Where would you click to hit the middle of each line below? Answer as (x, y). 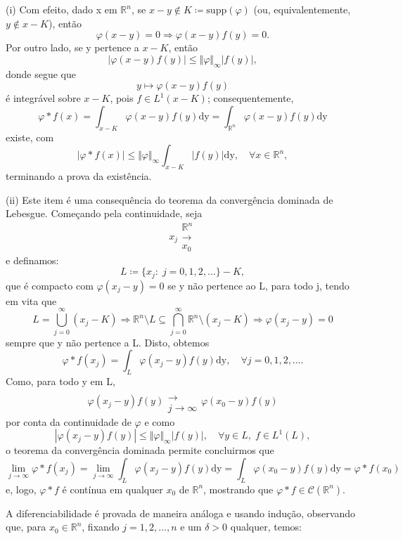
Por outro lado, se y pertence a (72, 47)
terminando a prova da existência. (79, 175)
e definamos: (32, 260)
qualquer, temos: (266, 527)
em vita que (31, 300)
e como (160, 421)
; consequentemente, (250, 98)
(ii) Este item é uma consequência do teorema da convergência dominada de (169, 199)
